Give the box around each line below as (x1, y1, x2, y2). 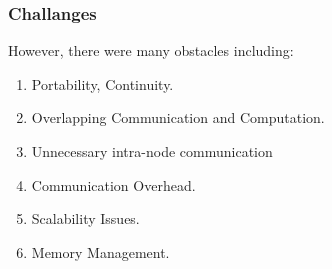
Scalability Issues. (31, 208, 140, 229)
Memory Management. (31, 241, 170, 262)
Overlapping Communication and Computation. (31, 107, 325, 128)
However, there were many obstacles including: (8, 40, 294, 61)
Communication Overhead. (31, 174, 196, 195)
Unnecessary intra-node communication (31, 141, 273, 161)
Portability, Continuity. (31, 73, 174, 94)
